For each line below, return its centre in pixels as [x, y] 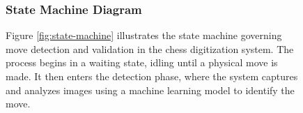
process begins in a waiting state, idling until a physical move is [142, 62]
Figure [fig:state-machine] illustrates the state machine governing [144, 35]
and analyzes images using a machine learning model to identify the [150, 90]
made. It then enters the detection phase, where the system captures [152, 76]
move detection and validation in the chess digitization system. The [150, 48]
